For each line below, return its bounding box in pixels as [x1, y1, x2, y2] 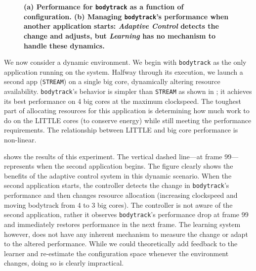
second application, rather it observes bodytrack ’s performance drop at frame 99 [4, 209, 249, 220]
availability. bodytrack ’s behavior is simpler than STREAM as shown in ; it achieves [4, 86, 252, 96]
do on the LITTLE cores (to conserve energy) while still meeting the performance [4, 115, 252, 125]
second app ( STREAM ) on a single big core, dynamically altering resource [4, 76, 220, 87]
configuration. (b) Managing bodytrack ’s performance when [24, 11, 229, 21]
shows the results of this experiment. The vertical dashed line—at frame [4, 151, 222, 161]
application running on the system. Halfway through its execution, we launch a [4, 66, 243, 77]
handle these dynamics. [24, 40, 105, 50]
